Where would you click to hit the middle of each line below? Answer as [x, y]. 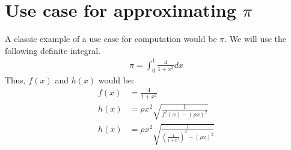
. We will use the [256, 39]
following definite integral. [53, 50]
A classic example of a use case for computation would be [111, 39]
